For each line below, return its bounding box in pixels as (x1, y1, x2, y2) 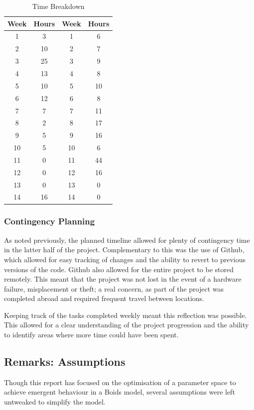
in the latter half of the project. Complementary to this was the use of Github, (4, 244, 245, 255)
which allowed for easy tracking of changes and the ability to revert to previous (4, 254, 246, 264)
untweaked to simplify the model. (4, 397, 106, 407)
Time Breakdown (32, 1, 85, 11)
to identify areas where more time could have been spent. (4, 329, 179, 340)
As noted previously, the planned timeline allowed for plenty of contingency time (4, 234, 250, 245)
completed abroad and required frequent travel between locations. (4, 293, 205, 304)
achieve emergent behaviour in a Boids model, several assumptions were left (4, 387, 235, 397)
